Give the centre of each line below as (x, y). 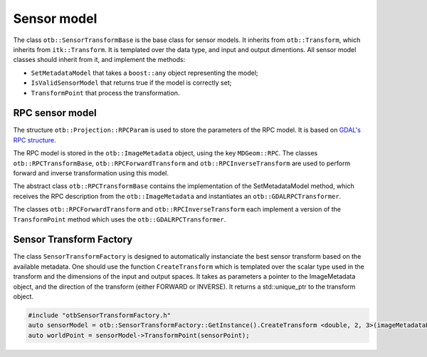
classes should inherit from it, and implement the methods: (99, 60)
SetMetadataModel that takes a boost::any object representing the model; (144, 73)
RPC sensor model (55, 113)
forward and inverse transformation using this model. (91, 173)
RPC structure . (35, 140)
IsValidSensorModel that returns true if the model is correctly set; (131, 83)
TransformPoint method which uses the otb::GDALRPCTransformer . (120, 219)
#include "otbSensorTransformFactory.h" (99, 315)
